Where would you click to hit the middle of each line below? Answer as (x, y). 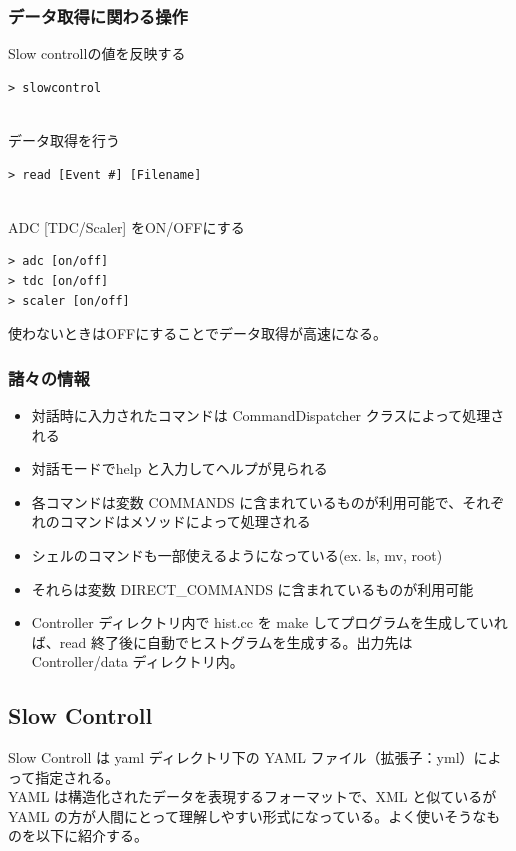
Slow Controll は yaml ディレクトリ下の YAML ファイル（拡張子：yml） (241, 757)
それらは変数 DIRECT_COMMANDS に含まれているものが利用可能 (252, 588)
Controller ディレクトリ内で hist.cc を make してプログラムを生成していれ (269, 622)
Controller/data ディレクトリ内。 (137, 661)
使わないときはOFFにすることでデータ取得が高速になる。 (197, 333)
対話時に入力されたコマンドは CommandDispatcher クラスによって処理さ (268, 414)
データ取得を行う (64, 140)
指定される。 (77, 776)
